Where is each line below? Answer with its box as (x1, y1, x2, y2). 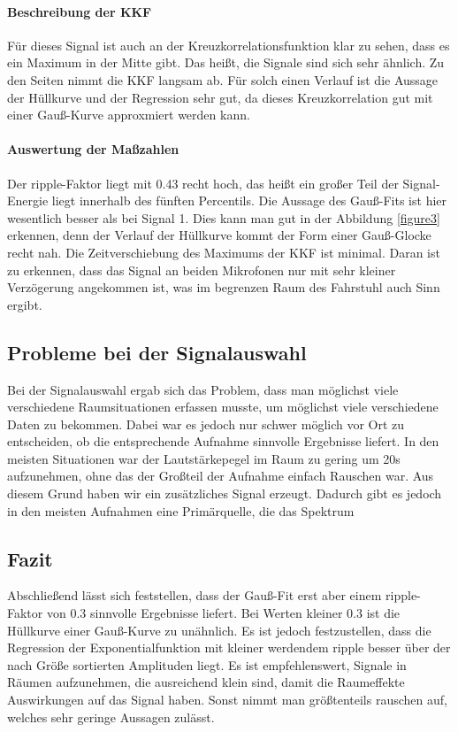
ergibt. (7, 295, 42, 313)
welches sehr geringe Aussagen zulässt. (7, 707, 215, 726)
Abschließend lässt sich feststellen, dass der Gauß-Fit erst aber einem (7, 586, 382, 605)
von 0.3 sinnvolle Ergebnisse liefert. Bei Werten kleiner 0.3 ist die (46, 604, 401, 622)
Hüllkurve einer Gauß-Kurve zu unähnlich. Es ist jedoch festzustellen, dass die (7, 620, 431, 639)
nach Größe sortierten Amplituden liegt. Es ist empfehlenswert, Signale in (7, 655, 407, 674)
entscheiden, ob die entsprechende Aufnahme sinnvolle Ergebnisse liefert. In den (7, 432, 439, 451)
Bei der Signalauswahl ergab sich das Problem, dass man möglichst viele (7, 380, 399, 398)
